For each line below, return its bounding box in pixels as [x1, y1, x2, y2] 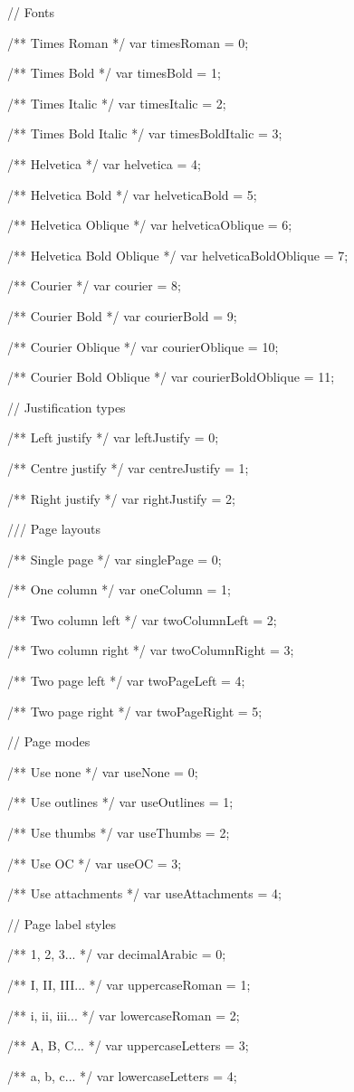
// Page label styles [7, 914, 117, 933]
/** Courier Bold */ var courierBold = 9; [7, 306, 237, 325]
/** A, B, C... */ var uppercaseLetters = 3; [7, 1036, 249, 1055]
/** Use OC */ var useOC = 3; [7, 853, 182, 872]
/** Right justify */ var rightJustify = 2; [7, 489, 235, 508]
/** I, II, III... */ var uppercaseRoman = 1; [7, 975, 251, 993]
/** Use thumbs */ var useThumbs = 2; [7, 823, 230, 842]
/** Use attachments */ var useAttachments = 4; [7, 884, 282, 903]
